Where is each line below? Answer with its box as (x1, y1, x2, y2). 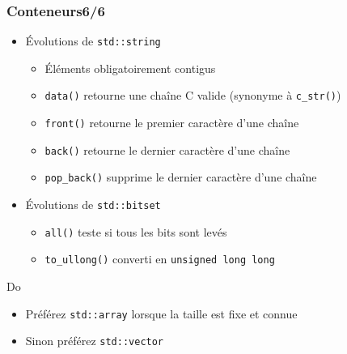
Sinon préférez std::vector (25, 332, 164, 349)
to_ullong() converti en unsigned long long (44, 250, 275, 267)
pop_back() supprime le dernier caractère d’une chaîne (44, 168, 317, 186)
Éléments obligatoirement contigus (44, 59, 216, 76)
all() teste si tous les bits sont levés (44, 223, 227, 240)
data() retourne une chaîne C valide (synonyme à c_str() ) (44, 87, 341, 104)
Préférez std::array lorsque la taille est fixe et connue (25, 305, 298, 322)
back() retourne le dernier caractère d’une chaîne (44, 141, 290, 158)
